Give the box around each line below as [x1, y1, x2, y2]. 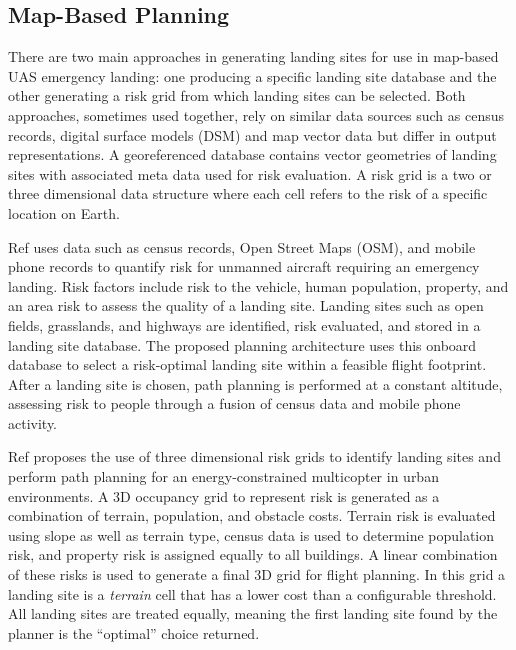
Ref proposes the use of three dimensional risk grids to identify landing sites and [8, 446, 501, 467]
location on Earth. [8, 202, 120, 223]
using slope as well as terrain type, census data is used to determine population [8, 524, 495, 545]
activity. [8, 412, 58, 433]
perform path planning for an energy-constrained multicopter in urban [8, 466, 439, 487]
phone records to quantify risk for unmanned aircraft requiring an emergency [8, 256, 480, 277]
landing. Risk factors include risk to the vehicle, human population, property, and [8, 275, 509, 296]
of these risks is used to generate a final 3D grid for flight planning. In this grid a [8, 564, 506, 585]
